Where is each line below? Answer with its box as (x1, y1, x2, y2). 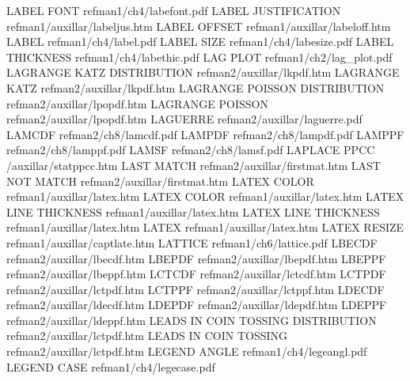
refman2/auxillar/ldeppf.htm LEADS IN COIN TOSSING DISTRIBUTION (6, 311, 377, 328)
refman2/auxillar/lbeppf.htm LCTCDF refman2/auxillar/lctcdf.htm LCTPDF (6, 266, 386, 282)
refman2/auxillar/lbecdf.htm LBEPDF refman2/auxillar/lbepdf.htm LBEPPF (6, 250, 386, 266)
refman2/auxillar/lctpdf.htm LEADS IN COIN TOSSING (6, 327, 288, 344)
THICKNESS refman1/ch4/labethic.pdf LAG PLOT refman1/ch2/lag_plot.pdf (6, 48, 393, 65)
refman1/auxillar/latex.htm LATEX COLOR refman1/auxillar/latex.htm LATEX (6, 188, 404, 205)
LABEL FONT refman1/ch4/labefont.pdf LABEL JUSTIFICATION (6, 2, 341, 18)
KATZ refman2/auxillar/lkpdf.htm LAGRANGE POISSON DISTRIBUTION (6, 79, 385, 96)
